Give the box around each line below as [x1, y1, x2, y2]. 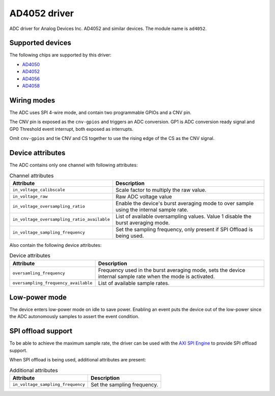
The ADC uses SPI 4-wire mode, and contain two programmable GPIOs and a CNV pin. [9, 109, 192, 116]
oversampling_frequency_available [12, 280, 93, 286]
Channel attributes [9, 172, 54, 179]
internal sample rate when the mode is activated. [98, 273, 215, 280]
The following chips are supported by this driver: [9, 52, 112, 58]
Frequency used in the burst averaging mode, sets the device [98, 266, 245, 273]
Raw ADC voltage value [115, 193, 172, 200]
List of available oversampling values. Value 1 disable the [115, 213, 252, 220]
